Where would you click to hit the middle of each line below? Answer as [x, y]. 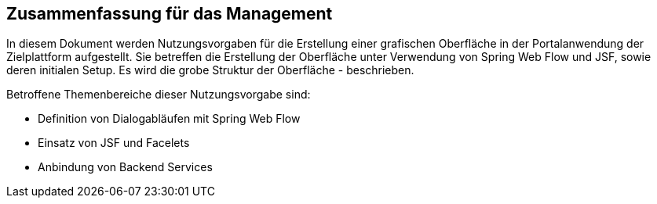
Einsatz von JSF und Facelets [114, 143]
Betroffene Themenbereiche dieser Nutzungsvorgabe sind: [159, 95]
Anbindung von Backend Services [125, 167]
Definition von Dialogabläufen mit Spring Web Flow [169, 119]
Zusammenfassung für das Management [170, 14]
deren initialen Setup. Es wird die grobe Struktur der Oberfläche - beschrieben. [210, 70]
